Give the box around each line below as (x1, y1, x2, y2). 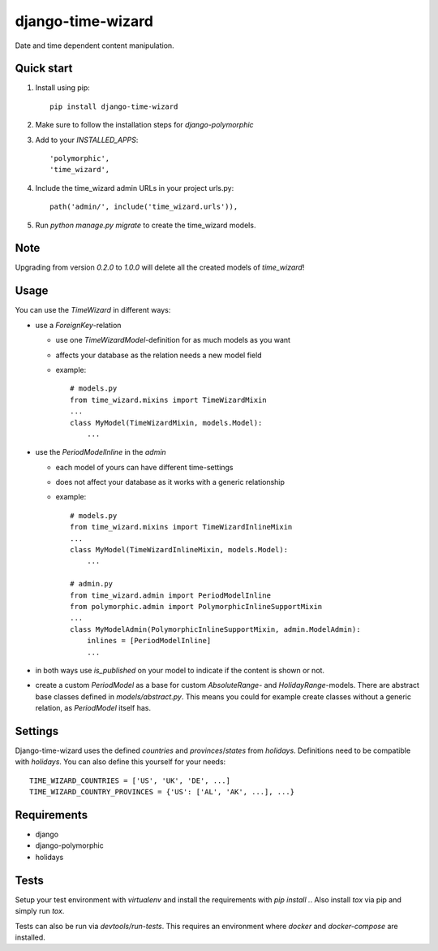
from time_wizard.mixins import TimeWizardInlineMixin (70, 522, 293, 532)
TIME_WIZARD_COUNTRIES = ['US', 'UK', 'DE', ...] (29, 776, 231, 785)
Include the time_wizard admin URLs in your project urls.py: (35, 183, 234, 192)
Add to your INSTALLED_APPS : (35, 135, 139, 145)
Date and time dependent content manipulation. (15, 41, 174, 50)
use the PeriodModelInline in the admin (35, 447, 166, 457)
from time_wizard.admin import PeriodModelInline (70, 590, 272, 600)
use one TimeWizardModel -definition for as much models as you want (55, 335, 291, 345)
